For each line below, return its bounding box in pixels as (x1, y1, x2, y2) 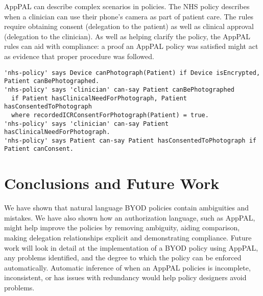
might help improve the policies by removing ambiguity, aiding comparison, (4, 222, 240, 233)
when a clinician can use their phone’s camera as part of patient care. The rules (4, 11, 254, 21)
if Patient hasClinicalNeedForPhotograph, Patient (11, 94, 187, 102)
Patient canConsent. (4, 145, 74, 153)
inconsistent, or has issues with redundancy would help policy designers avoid (4, 272, 247, 283)
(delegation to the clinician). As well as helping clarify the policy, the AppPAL (4, 31, 251, 41)
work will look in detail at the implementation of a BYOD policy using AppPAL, (4, 242, 258, 253)
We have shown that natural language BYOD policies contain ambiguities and (4, 202, 249, 213)
